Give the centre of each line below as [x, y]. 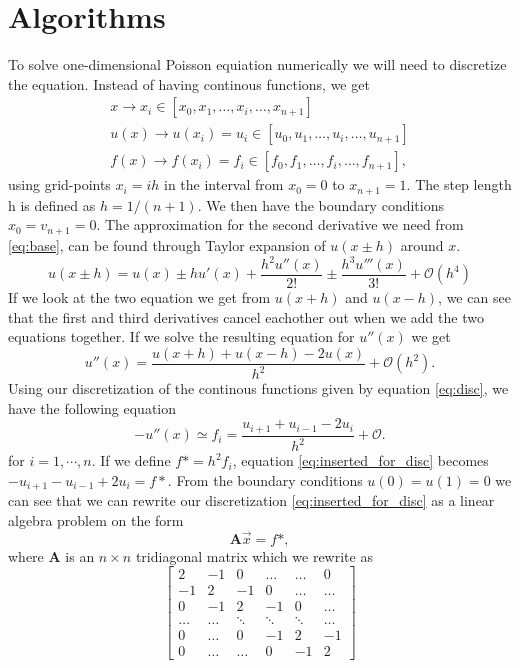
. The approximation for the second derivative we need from [280, 224]
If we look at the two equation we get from [139, 297]
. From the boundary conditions [265, 479]
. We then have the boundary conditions [320, 204]
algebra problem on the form [96, 519]
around [422, 244]
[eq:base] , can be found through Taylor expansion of [167, 244]
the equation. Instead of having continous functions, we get [189, 83]
